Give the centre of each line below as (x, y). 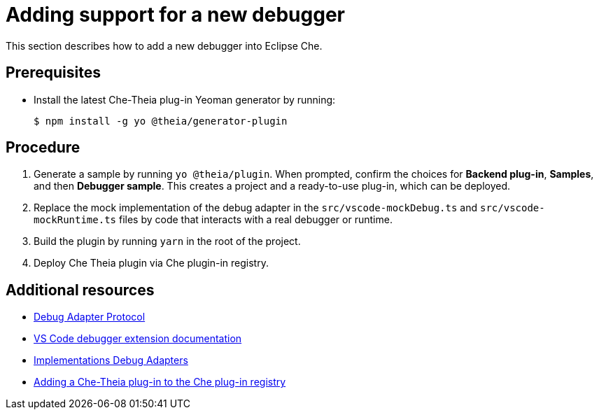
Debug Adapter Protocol (90, 317)
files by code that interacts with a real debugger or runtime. (255, 220)
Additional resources (80, 290)
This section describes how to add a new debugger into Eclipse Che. (164, 45)
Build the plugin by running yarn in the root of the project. (167, 241)
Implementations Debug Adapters (111, 360)
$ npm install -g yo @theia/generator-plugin (161, 121)
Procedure (43, 148)
